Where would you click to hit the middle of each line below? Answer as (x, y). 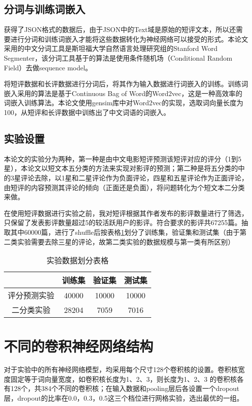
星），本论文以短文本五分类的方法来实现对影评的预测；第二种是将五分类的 (121, 168)
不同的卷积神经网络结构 (79, 346)
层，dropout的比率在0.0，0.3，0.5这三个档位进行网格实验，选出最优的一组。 (124, 398)
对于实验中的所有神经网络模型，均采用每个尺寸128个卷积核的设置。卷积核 (121, 369)
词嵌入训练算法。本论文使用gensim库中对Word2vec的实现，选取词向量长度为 (124, 103)
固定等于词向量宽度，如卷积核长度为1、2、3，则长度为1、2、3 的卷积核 (124, 379)
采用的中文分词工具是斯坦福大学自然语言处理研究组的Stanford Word (111, 48)
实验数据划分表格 (78, 260)
